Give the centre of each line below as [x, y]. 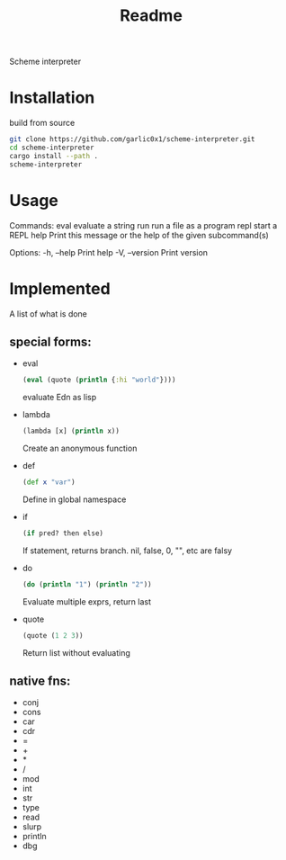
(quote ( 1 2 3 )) [53, 635]
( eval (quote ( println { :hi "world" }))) [99, 380]
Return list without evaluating [76, 652]
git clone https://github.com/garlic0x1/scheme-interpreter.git [132, 139]
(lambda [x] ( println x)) [71, 431]
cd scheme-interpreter [52, 148]
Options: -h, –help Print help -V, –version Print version [109, 252]
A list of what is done [49, 314]
